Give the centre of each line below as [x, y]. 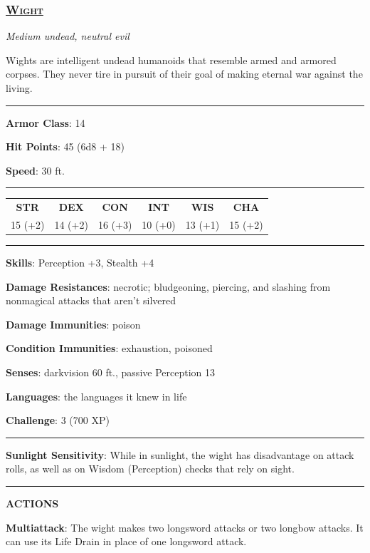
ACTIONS [32, 503]
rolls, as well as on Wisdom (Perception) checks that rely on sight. [150, 469]
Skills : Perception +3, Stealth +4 [80, 263]
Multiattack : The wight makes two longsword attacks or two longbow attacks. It [185, 527]
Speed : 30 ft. [35, 170]
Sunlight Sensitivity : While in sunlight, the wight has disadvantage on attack [180, 454]
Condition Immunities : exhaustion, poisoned [109, 348]
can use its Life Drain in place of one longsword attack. [126, 541]
